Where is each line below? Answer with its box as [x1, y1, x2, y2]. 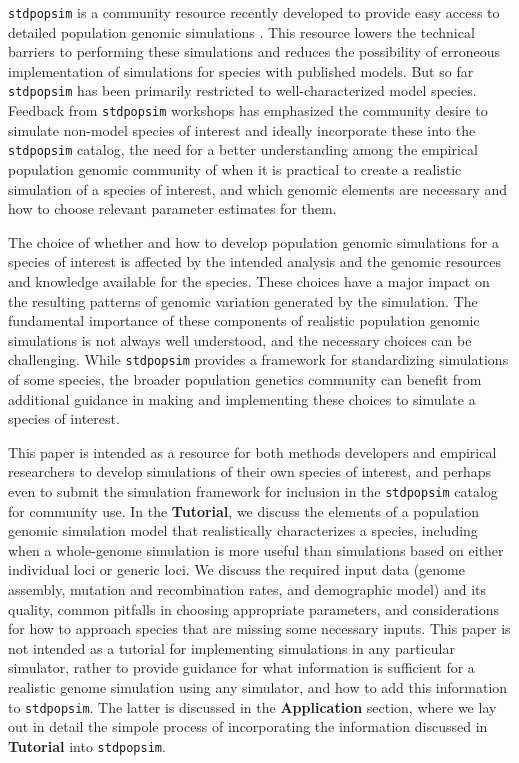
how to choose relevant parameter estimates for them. [8, 198, 337, 219]
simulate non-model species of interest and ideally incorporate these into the [8, 119, 476, 140]
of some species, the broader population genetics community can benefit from [8, 369, 482, 389]
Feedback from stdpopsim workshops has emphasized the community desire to [8, 100, 488, 121]
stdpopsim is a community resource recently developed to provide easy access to [8, 2, 500, 22]
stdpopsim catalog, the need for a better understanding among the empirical [8, 139, 478, 160]
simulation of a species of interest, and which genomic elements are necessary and [8, 178, 508, 199]
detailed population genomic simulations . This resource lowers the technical [8, 21, 475, 42]
